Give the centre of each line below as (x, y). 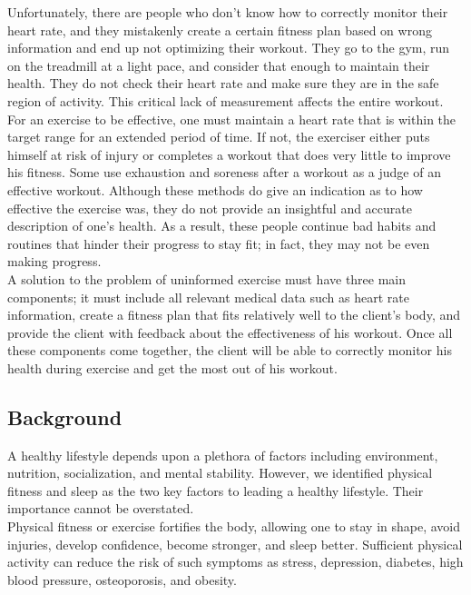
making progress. (54, 261)
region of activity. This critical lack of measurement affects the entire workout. (226, 100)
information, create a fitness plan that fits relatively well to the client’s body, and (234, 315)
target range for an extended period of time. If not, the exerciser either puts (219, 137)
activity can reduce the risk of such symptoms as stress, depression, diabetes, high (235, 562)
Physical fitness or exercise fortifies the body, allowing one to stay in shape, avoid (234, 526)
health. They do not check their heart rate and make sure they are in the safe (223, 83)
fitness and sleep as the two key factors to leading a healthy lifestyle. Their (216, 490)
